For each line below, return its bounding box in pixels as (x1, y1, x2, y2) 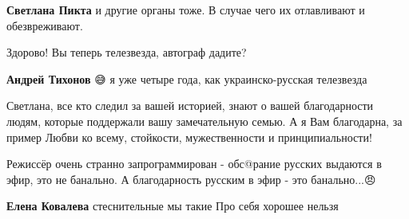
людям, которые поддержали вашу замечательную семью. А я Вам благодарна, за (6, 112, 403, 129)
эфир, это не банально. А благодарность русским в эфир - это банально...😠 (6, 170, 376, 187)
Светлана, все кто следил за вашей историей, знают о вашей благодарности (6, 97, 374, 114)
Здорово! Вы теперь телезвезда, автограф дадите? (6, 44, 247, 61)
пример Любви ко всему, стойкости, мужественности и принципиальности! (6, 128, 372, 145)
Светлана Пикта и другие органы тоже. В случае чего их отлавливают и (6, 2, 365, 18)
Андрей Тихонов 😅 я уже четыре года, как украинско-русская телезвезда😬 (6, 70, 371, 87)
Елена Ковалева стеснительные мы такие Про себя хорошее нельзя (6, 197, 339, 214)
